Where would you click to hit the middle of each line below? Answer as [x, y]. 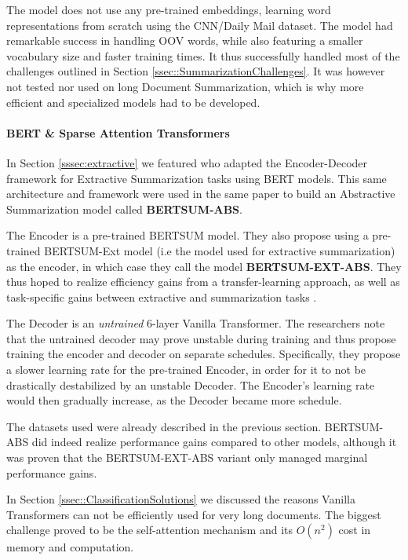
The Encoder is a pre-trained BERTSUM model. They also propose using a [188, 235]
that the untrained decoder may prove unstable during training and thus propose [201, 338]
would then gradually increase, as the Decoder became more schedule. [174, 400]
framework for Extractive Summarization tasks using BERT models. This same [197, 178]
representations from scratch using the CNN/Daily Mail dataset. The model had [200, 25]
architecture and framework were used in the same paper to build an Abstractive [201, 194]
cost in [355, 530]
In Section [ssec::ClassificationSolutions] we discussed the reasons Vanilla [181, 499]
